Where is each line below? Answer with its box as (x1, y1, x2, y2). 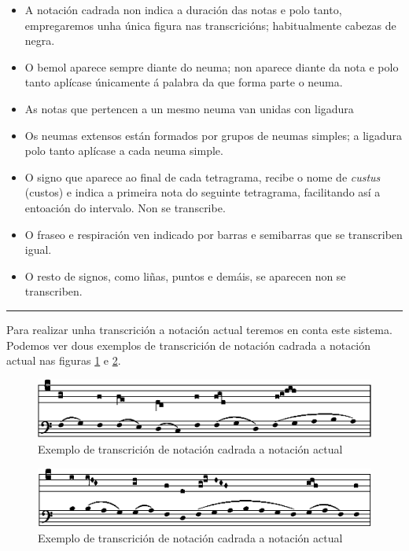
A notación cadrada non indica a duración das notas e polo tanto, (24, 2, 342, 17)
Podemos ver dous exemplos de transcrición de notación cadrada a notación (6, 336, 371, 353)
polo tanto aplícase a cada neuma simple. (24, 142, 223, 159)
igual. (24, 241, 52, 258)
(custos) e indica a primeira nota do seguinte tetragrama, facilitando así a (24, 184, 381, 200)
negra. (24, 32, 55, 49)
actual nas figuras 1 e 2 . (6, 352, 121, 369)
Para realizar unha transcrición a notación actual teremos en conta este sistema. (6, 321, 392, 337)
